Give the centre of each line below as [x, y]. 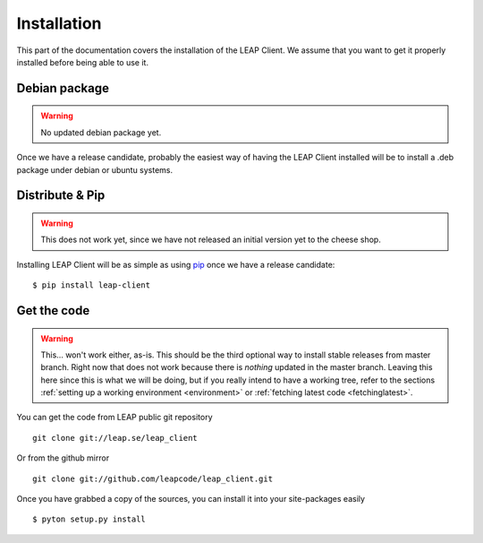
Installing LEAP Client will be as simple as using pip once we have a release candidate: [176, 264]
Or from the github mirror [63, 458]
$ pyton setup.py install [89, 519]
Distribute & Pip [61, 196]
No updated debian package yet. [101, 132]
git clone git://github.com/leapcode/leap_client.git [153, 478]
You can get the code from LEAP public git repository [114, 418]
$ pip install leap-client [92, 285]
